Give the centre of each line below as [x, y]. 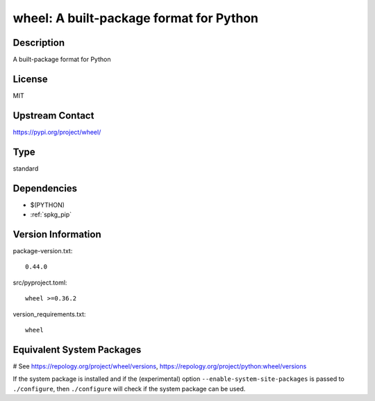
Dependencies [45, 188]
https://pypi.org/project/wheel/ [57, 132]
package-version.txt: [43, 250]
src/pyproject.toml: [40, 282]
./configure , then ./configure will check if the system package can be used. [129, 389]
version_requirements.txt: [49, 314]
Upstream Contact [53, 116]
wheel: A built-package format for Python [136, 18]
